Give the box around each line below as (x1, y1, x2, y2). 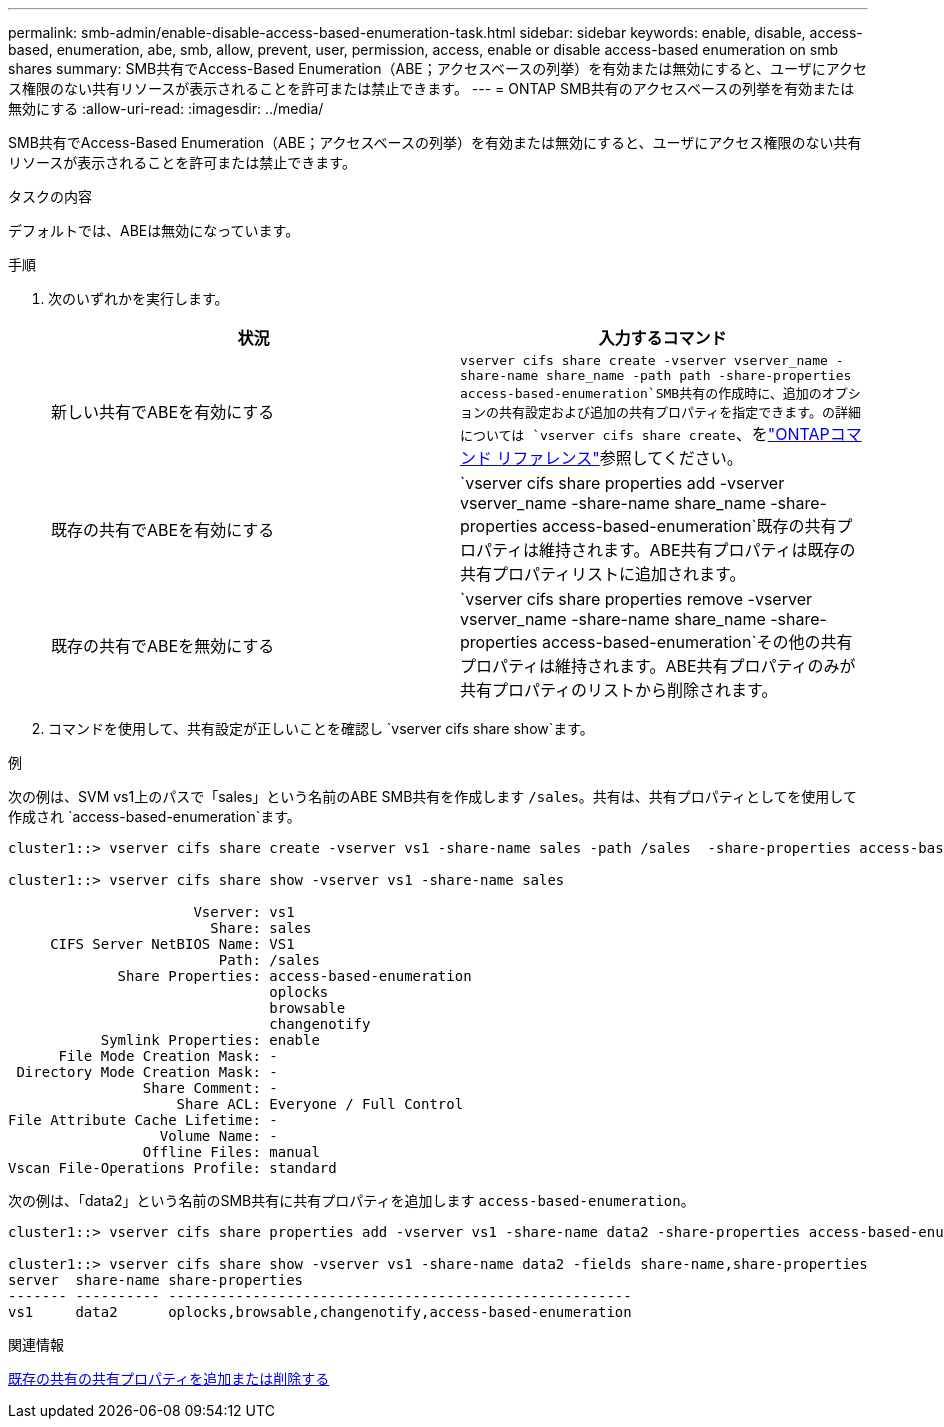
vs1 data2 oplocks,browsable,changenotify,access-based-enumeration (8, 1304, 632, 1320)
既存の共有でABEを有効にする (51, 520, 275, 540)
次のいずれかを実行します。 (48, 290, 229, 307)
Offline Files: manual (142, 1144, 320, 1160)
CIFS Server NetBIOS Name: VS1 (50, 936, 295, 952)
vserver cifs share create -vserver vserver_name (460, 353, 828, 368)
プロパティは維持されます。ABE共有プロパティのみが (460, 656, 856, 676)
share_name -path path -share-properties (546, 368, 852, 383)
